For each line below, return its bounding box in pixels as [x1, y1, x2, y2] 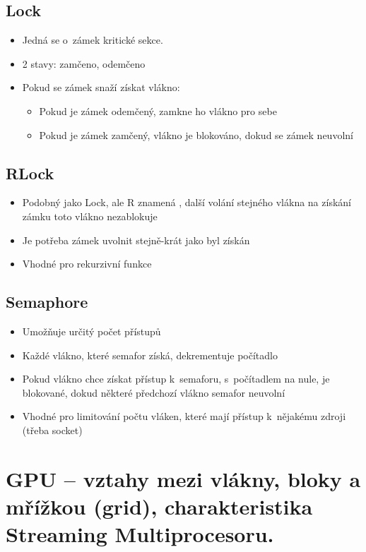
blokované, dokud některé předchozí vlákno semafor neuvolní [22, 385, 285, 400]
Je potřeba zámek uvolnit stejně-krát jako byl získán [22, 232, 250, 247]
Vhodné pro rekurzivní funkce [22, 256, 152, 271]
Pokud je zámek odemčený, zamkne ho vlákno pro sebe [39, 103, 277, 118]
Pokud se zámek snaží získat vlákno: [22, 80, 180, 95]
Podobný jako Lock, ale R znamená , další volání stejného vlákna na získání [22, 195, 351, 210]
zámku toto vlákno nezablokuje [22, 208, 158, 223]
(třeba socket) [22, 422, 83, 437]
